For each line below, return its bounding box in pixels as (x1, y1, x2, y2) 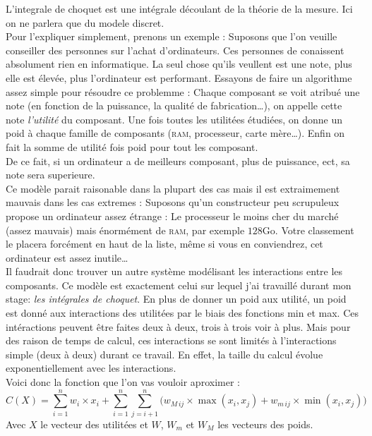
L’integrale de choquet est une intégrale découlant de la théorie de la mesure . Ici (6, 1, 353, 16)
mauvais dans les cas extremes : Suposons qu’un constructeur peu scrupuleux (6, 195, 340, 210)
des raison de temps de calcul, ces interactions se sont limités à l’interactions (6, 333, 337, 348)
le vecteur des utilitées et (40, 416, 148, 431)
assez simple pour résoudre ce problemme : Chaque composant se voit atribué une (6, 84, 360, 99)
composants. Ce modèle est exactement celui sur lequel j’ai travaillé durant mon (6, 277, 352, 292)
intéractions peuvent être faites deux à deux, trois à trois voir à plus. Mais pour (6, 319, 351, 334)
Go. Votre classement (262, 222, 354, 237)
